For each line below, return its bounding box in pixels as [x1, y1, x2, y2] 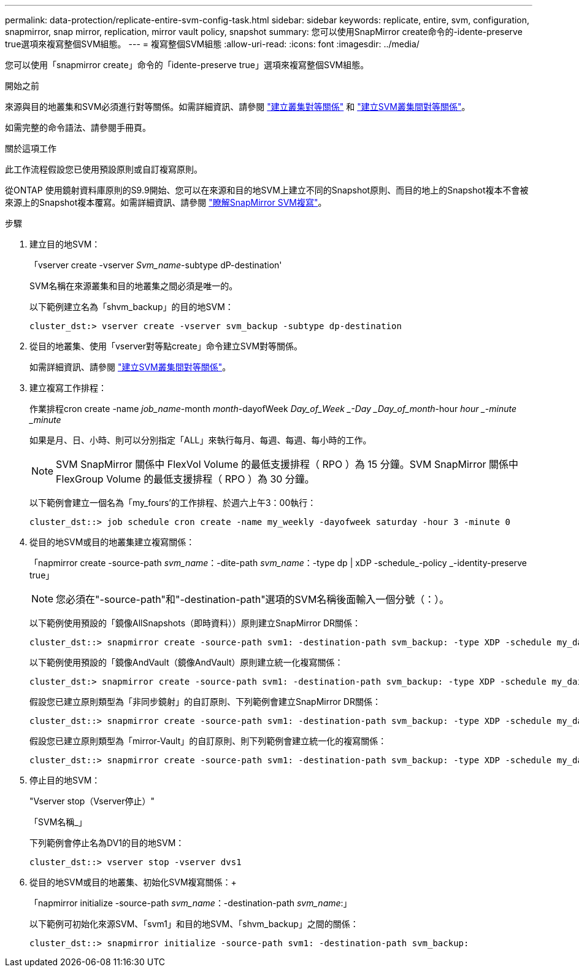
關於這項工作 [5, 143, 56, 154]
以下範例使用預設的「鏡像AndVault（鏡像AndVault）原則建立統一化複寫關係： [29, 657, 343, 667]
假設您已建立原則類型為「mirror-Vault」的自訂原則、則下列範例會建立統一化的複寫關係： [29, 736, 387, 746]
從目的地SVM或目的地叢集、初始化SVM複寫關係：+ [29, 877, 237, 887]
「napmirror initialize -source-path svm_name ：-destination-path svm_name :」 [29, 898, 352, 908]
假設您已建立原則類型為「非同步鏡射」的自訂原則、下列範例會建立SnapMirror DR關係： [29, 696, 381, 707]
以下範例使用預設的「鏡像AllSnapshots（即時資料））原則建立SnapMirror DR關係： [29, 618, 361, 628]
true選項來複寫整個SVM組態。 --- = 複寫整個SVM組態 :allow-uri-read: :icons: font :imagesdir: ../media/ [5, 39, 420, 49]
